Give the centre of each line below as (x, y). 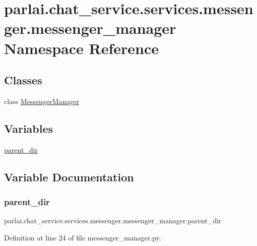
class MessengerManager (42, 101)
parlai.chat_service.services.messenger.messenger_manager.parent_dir (113, 220)
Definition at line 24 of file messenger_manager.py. (83, 237)
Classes (23, 80)
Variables (29, 128)
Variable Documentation (69, 177)
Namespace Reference (81, 48)
